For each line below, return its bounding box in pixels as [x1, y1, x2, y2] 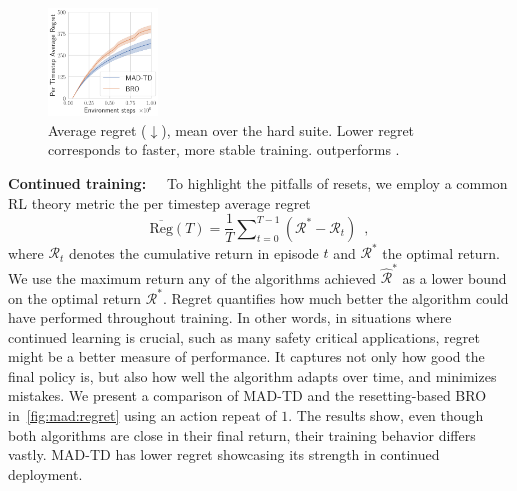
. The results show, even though [288, 405, 484, 426]
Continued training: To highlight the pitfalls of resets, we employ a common [8, 172, 508, 193]
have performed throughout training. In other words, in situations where [8, 307, 452, 328]
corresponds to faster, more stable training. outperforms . [48, 139, 400, 160]
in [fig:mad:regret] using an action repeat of [8, 405, 277, 426]
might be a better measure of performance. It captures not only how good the [8, 346, 485, 367]
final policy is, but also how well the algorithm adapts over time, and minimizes [8, 365, 497, 386]
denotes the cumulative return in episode [68, 242, 319, 263]
